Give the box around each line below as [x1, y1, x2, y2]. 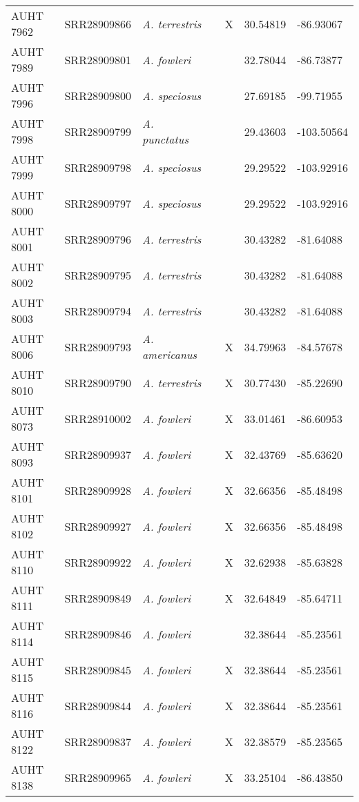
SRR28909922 [64, 554, 131, 570]
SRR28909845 [64, 661, 131, 678]
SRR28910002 [64, 410, 131, 427]
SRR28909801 [64, 51, 131, 68]
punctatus [142, 131, 188, 147]
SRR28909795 [64, 266, 131, 283]
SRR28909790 [64, 374, 131, 391]
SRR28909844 [64, 697, 131, 714]
